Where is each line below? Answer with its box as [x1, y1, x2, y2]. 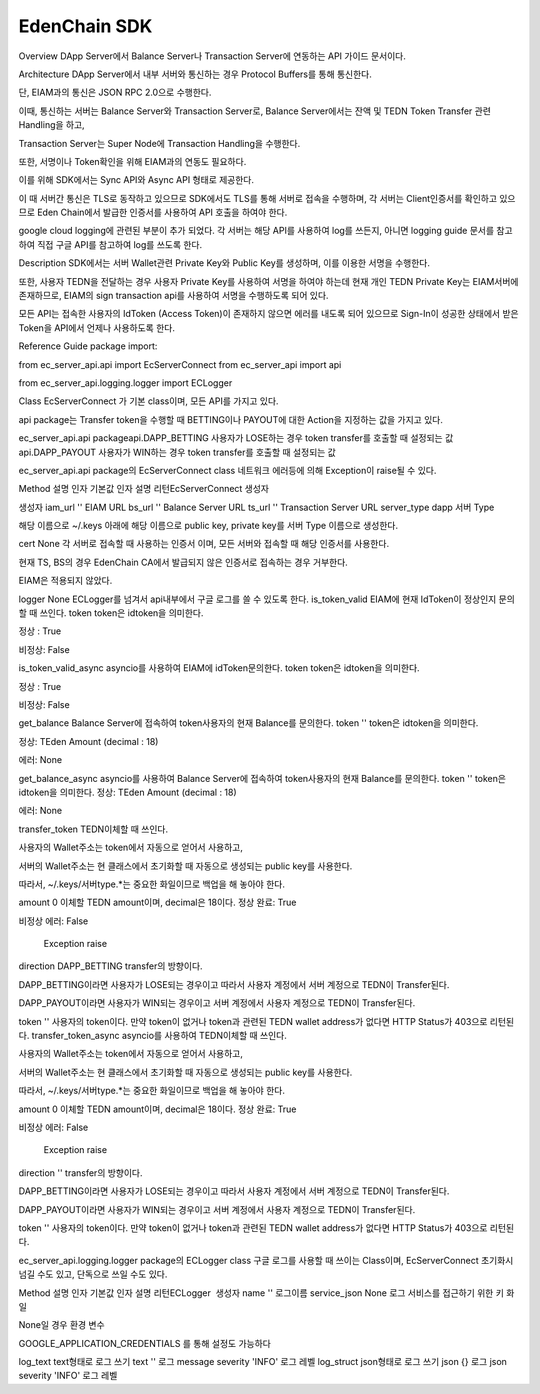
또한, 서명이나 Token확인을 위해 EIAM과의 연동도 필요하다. [18, 155, 247, 167]
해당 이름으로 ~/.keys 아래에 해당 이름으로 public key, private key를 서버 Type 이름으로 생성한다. [18, 520, 399, 532]
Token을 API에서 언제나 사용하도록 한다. [18, 321, 175, 334]
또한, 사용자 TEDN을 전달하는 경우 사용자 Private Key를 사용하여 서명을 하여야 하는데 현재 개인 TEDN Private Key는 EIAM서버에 [18, 275, 519, 287]
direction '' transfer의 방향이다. [18, 1166, 144, 1179]
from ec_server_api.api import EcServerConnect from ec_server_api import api [18, 358, 342, 370]
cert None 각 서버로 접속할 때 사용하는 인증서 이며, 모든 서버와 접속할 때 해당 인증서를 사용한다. [18, 538, 390, 550]
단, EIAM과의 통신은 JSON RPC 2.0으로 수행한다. [18, 86, 212, 99]
